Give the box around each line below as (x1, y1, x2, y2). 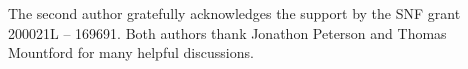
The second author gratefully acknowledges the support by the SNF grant (8, 3, 461, 23)
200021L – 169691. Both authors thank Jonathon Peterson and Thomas (8, 22, 447, 43)
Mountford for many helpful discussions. (8, 42, 254, 63)
